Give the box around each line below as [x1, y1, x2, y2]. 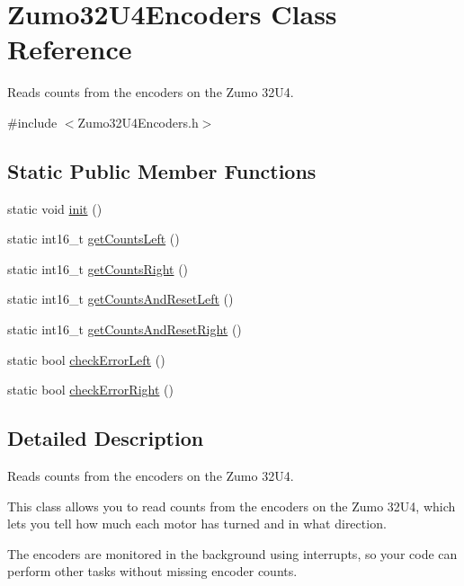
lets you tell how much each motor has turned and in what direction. [7, 514, 387, 533]
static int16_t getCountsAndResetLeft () [7, 289, 234, 308]
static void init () [7, 199, 103, 218]
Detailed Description [7, 424, 204, 452]
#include [7, 112, 58, 131]
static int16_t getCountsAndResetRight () [7, 320, 242, 339]
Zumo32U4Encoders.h [77, 112, 199, 131]
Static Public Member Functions [7, 156, 317, 184]
